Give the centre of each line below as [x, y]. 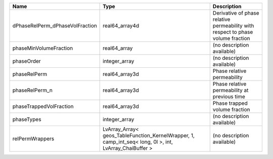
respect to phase [233, 32]
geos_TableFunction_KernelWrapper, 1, [149, 135]
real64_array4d [121, 26]
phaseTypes [27, 119]
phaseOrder [27, 61]
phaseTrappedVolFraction [43, 106]
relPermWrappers [33, 138]
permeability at [231, 90]
